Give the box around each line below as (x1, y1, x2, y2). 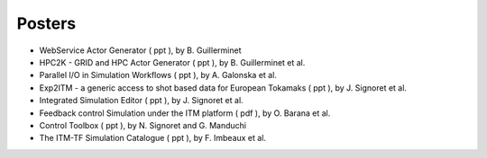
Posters (16, 13, 77, 33)
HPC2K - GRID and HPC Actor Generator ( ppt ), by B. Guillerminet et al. (39, 57, 306, 67)
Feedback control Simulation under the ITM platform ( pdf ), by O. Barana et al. (39, 108, 331, 118)
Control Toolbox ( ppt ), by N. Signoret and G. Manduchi (39, 119, 247, 130)
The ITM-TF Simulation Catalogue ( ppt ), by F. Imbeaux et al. (39, 133, 266, 144)
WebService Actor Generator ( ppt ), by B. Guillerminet (39, 45, 242, 56)
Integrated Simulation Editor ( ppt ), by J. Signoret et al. (39, 95, 243, 106)
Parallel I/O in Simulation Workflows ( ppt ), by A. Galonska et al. (39, 70, 277, 81)
